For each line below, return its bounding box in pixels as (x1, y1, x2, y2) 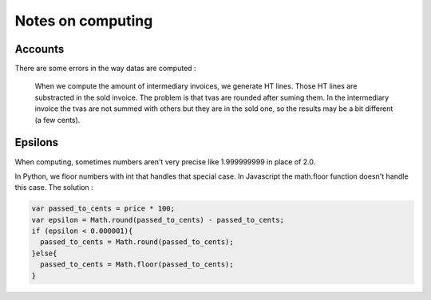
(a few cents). (34, 115, 81, 124)
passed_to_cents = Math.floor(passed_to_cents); (40, 260, 235, 269)
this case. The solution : (14, 183, 93, 192)
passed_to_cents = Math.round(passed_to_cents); (40, 238, 235, 247)
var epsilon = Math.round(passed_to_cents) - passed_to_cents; (31, 215, 285, 224)
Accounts (14, 42, 65, 56)
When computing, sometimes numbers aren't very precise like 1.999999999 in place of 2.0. (14, 156, 316, 167)
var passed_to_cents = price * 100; (31, 204, 176, 213)
